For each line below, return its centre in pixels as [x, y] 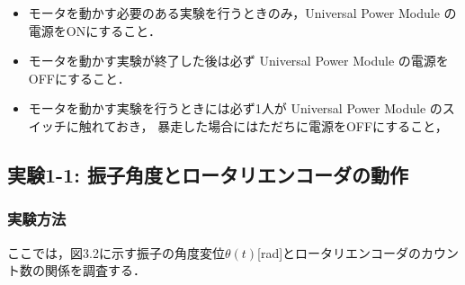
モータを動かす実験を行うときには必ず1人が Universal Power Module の [235, 108]
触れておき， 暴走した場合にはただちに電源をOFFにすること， [263, 125]
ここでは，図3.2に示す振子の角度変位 [116, 252]
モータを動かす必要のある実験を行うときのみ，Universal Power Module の [242, 13]
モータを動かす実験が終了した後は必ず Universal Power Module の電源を [238, 61]
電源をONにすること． [94, 30]
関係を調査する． [95, 270]
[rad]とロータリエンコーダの [340, 252]
